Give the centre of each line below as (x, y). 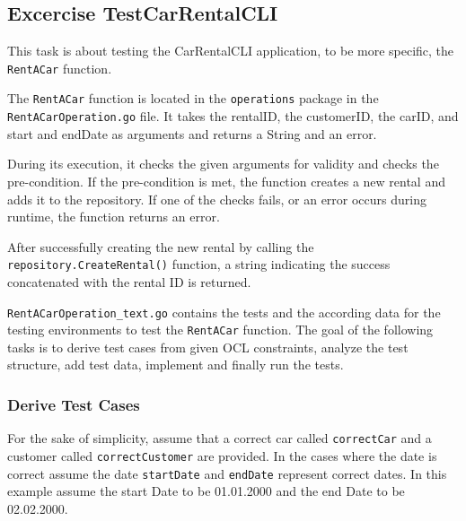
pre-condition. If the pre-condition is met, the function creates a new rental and (226, 181)
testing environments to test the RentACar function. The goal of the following (220, 330)
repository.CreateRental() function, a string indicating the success (199, 264)
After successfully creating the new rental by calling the (161, 246)
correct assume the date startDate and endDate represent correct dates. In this (227, 473)
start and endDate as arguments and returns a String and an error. (192, 133)
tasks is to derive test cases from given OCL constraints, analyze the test (208, 347)
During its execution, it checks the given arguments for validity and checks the (223, 164)
